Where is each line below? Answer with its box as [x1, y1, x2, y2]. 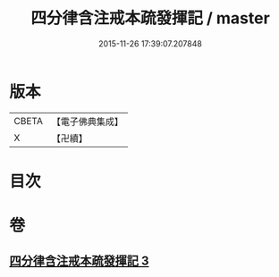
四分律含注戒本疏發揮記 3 [9, 254, 149, 269]
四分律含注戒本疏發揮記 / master [30, 8, 270, 29]
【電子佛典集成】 [51, 115, 123, 128]
